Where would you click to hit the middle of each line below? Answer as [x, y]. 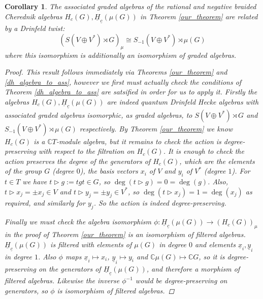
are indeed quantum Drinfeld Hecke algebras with [183, 101]
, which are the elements [217, 161]
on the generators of [70, 268]
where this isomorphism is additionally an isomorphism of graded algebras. [121, 55]
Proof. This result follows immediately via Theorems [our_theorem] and [116, 72]
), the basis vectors [109, 171]
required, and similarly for [45, 203]
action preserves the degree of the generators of [78, 161]
